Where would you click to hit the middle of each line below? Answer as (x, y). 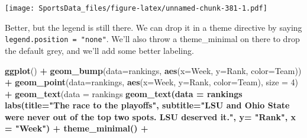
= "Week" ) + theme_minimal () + (77, 128)
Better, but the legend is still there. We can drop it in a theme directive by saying (153, 27)
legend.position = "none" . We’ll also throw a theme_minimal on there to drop (152, 39)
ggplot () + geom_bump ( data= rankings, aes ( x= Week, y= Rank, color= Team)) (153, 70)
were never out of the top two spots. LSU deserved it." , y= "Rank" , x (150, 116)
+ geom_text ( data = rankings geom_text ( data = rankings (124, 93)
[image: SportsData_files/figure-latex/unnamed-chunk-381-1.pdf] (136, 8)
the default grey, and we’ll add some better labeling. (99, 50)
